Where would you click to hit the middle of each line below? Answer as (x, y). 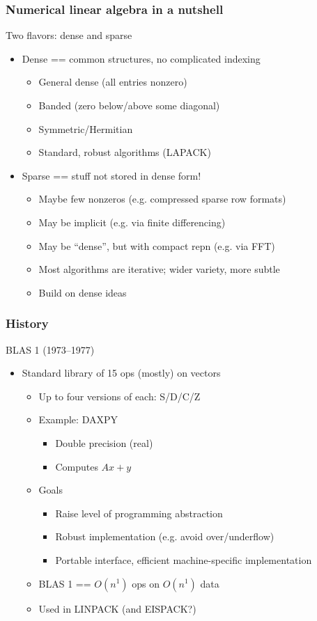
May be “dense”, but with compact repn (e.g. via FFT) (157, 245)
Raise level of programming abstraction (139, 513)
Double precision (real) (104, 442)
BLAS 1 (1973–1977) (50, 349)
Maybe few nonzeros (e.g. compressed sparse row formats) (162, 199)
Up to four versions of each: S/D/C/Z (119, 396)
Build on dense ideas (83, 292)
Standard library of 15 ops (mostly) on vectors (121, 373)
